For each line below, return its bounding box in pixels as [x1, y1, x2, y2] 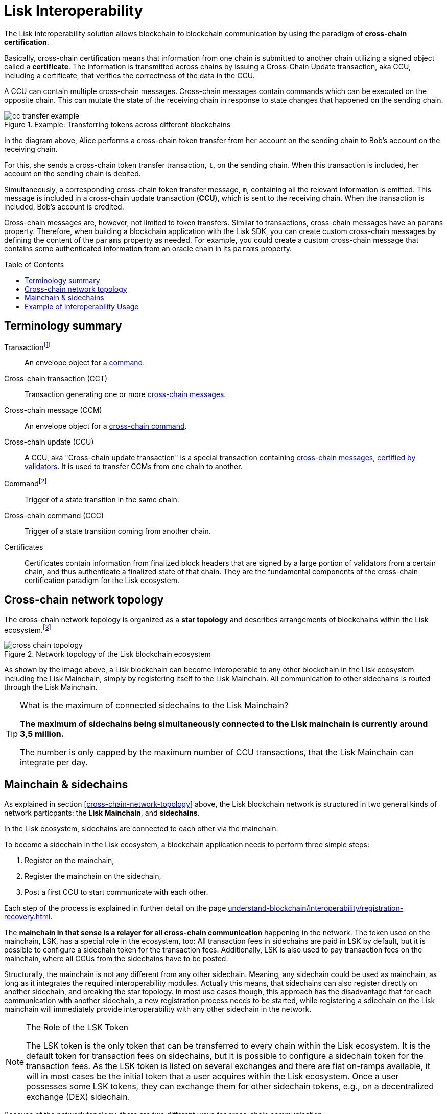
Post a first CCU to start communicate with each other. [25, 888, 208, 897]
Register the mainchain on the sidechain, [25, 872, 161, 881]
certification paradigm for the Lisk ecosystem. [25, 575, 179, 585]
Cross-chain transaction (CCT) [4, 374, 108, 383]
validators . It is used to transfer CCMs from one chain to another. [25, 462, 243, 471]
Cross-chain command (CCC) [4, 510, 104, 520]
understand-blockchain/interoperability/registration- [228, 903, 404, 913]
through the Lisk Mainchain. [4, 683, 98, 692]
